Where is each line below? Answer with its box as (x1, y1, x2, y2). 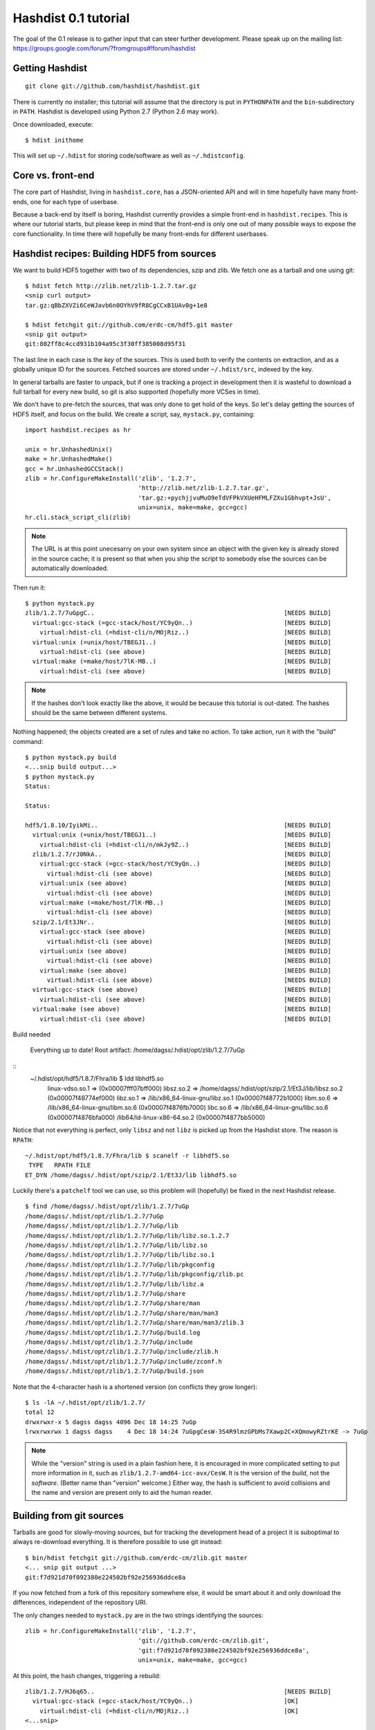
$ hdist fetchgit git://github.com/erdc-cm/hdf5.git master (25, 320, 233, 329)
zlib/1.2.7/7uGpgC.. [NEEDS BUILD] (25, 609, 332, 617)
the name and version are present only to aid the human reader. (31, 1488, 213, 1497)
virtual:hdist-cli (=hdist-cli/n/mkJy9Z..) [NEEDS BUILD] (39, 841, 332, 848)
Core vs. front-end (12, 170, 95, 181)
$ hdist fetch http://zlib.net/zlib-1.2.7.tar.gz (25, 282, 197, 290)
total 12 (25, 1408, 55, 1417)
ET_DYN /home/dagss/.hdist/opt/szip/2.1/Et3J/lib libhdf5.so (25, 1171, 237, 1179)
